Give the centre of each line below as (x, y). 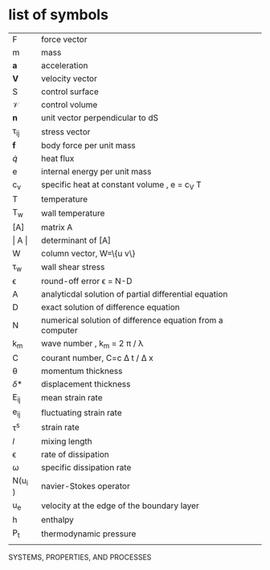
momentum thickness (82, 371)
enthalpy (58, 519)
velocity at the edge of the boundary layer (120, 506)
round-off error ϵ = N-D (87, 281)
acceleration (65, 65)
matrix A (57, 227)
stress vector (66, 132)
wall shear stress (73, 267)
